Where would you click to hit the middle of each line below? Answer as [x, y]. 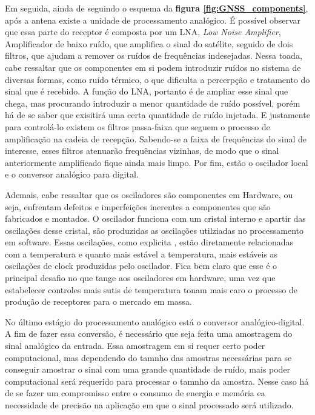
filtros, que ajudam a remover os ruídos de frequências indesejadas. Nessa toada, [154, 55]
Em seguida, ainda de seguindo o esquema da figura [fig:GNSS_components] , [157, 8]
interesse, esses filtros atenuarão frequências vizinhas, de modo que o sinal [142, 151]
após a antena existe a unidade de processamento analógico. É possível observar [153, 20]
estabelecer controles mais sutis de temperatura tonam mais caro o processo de [151, 289]
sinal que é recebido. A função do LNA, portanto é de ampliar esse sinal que [147, 91]
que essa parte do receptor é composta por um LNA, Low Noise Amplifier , [143, 32]
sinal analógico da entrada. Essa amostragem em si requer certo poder [135, 346]
